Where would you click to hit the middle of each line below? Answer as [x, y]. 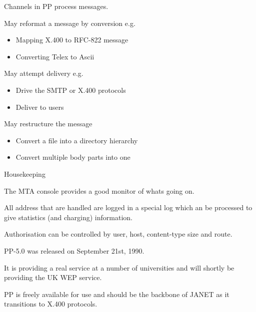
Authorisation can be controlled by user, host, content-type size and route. [118, 234]
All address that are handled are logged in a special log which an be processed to [128, 207]
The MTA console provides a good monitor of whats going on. [99, 190]
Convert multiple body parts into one [73, 157]
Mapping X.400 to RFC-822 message [72, 40]
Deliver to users [40, 107]
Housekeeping [25, 173]
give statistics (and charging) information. [68, 217]
